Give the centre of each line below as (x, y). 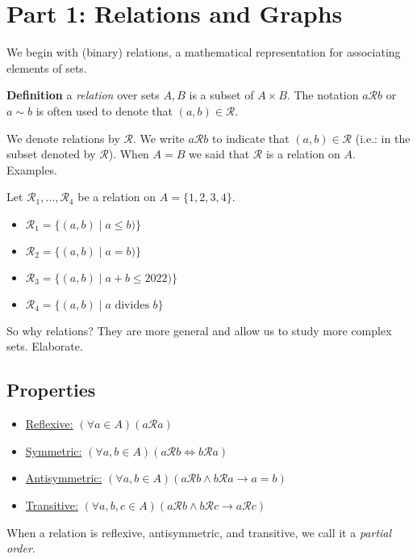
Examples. (32, 169)
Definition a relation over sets (83, 95)
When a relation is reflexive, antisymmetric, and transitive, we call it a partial (199, 532)
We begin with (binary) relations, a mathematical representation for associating (204, 52)
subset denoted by (51, 154)
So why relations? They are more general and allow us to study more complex (199, 330)
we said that (219, 154)
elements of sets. (47, 67)
